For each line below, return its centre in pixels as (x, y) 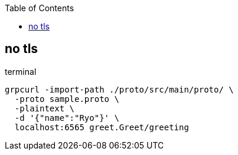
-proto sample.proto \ (67, 99)
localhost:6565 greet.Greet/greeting (102, 127)
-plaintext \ (45, 108)
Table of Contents (40, 8)
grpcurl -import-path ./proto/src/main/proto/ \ (119, 89)
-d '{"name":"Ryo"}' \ (67, 118)
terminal (21, 71)
